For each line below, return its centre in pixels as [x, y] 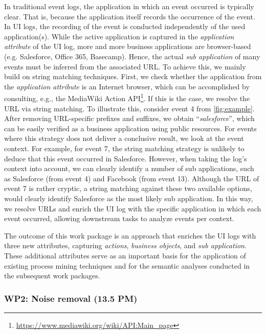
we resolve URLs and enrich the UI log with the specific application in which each [133, 208]
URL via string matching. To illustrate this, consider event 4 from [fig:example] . [129, 108]
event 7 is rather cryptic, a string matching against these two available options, [128, 188]
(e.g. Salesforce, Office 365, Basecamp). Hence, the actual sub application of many [132, 56]
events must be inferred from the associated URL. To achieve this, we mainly [125, 66]
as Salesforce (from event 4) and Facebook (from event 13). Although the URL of [132, 178]
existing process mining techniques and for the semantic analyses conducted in [127, 265]
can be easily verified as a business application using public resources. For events [130, 128]
